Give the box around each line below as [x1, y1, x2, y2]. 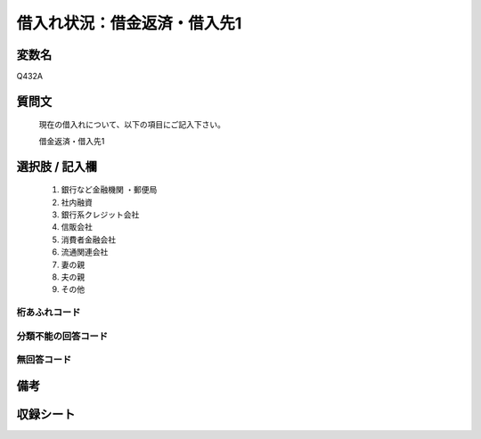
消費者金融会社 [61, 234, 116, 245]
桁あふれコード [16, 306, 81, 319]
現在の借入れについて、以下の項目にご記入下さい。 [38, 119, 226, 130]
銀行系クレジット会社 [61, 209, 140, 220]
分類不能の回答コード [16, 329, 109, 342]
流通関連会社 [61, 247, 109, 257]
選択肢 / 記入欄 [16, 159, 98, 174]
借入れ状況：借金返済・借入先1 [16, 13, 242, 33]
